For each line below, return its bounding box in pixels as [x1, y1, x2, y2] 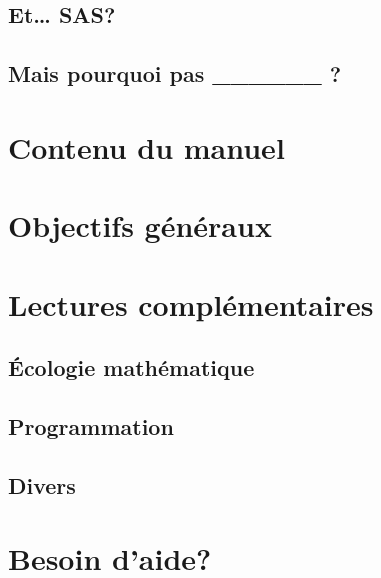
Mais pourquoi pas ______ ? [8, 58, 342, 89]
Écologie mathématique [8, 352, 255, 383]
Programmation [8, 410, 174, 441]
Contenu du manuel [8, 126, 285, 167]
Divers [8, 469, 76, 500]
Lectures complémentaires [8, 283, 374, 324]
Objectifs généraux [8, 205, 272, 246]
